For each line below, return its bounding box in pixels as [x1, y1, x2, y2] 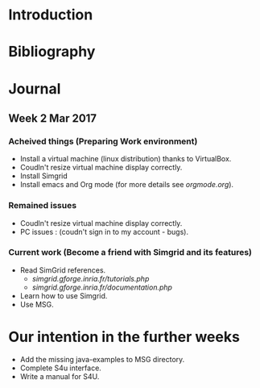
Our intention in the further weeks [8, 328, 240, 346]
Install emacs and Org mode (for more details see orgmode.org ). [19, 180, 234, 190]
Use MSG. [19, 299, 54, 309]
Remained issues [8, 200, 77, 211]
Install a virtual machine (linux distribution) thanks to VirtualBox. [19, 154, 232, 164]
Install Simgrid [19, 171, 68, 181]
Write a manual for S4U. [19, 371, 100, 381]
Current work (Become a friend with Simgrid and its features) [8, 247, 252, 258]
